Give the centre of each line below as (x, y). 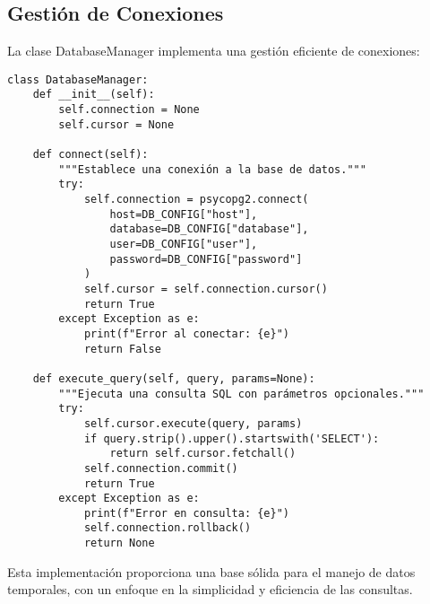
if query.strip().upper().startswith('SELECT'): (232, 438)
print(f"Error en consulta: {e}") (186, 513)
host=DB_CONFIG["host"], (184, 214)
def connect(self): (90, 155)
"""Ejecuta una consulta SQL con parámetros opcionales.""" (241, 394)
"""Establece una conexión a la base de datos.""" (212, 169)
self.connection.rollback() (168, 528)
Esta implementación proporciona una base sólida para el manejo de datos (211, 571)
